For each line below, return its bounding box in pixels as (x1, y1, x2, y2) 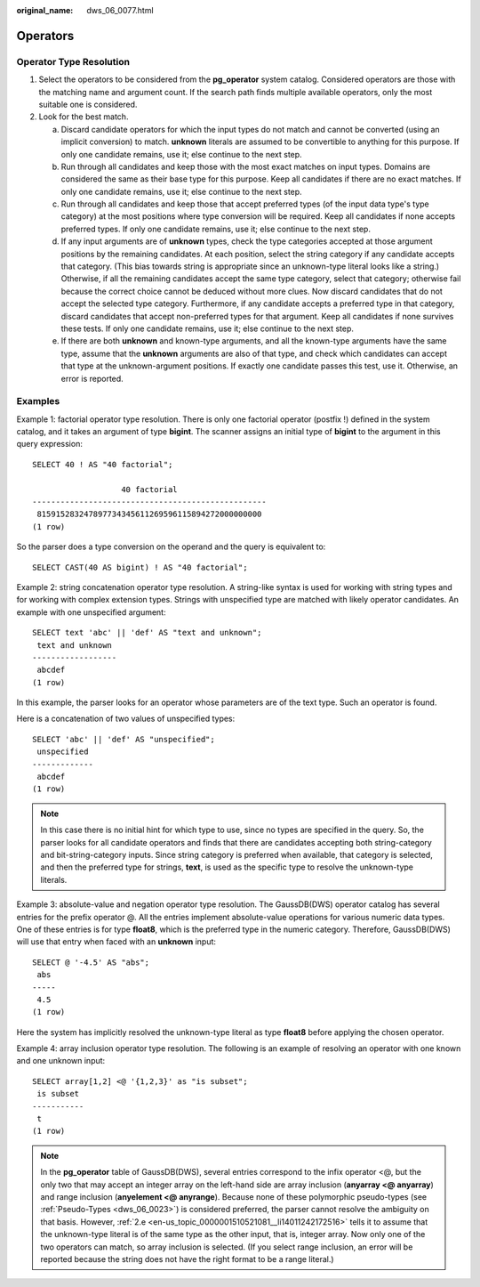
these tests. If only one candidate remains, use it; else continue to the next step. (60, 323, 355, 334)
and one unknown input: (16, 1056, 106, 1066)
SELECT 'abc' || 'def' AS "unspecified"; (32, 734, 215, 744)
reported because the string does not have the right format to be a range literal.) (40, 1253, 334, 1264)
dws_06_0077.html (86, 5, 155, 15)
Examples (16, 395, 60, 408)
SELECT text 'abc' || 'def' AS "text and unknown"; (32, 627, 262, 638)
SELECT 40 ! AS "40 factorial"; (32, 459, 173, 469)
